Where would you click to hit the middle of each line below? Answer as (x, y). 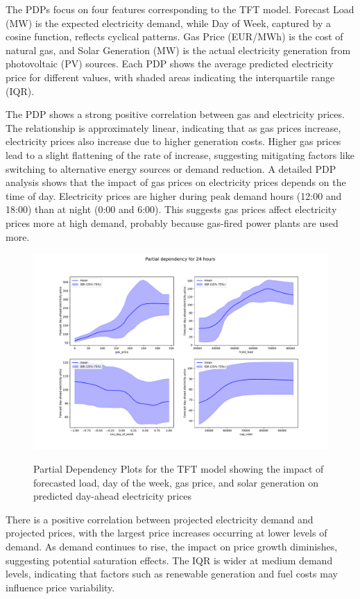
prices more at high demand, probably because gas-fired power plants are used (172, 222)
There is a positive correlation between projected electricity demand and (160, 519)
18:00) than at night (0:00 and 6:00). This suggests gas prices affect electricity (171, 209)
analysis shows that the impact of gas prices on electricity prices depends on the (176, 182)
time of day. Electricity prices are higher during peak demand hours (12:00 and (174, 195)
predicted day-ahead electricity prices (113, 496)
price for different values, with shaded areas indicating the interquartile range (170, 77)
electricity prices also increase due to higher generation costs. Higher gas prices (173, 141)
